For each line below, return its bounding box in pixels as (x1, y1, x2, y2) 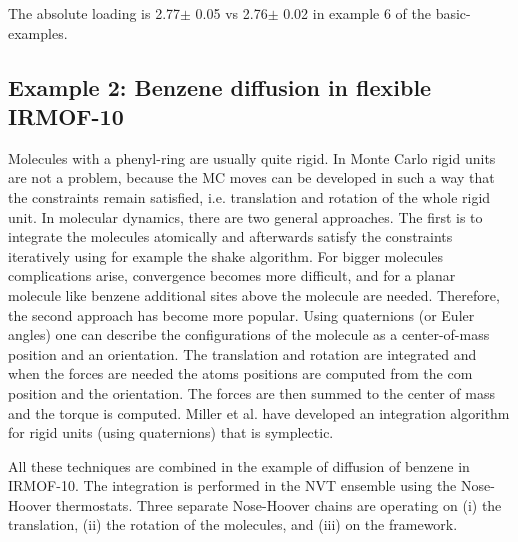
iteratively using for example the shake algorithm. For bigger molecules (8, 245, 444, 266)
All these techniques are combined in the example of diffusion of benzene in (8, 455, 470, 476)
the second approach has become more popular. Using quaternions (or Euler (8, 304, 475, 325)
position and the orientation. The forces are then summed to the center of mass (8, 382, 496, 403)
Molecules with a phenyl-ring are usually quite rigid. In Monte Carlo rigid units (8, 147, 496, 168)
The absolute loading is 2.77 (8, 3, 181, 23)
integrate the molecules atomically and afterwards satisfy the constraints (8, 226, 453, 247)
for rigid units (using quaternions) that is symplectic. (8, 422, 334, 443)
